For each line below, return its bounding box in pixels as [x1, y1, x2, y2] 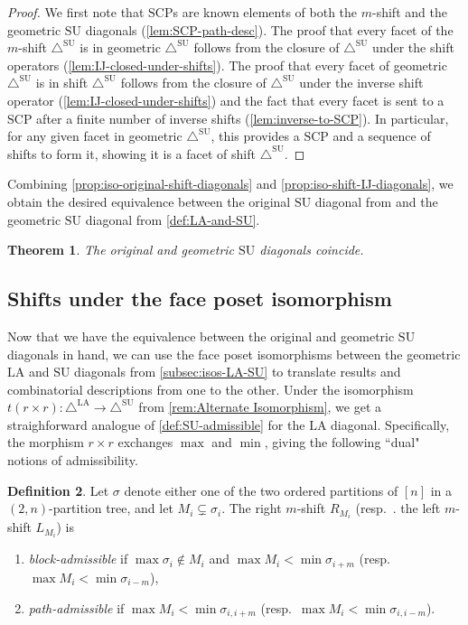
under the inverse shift [299, 73, 424, 92]
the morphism [7, 433, 84, 452]
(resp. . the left [355, 499, 441, 518]
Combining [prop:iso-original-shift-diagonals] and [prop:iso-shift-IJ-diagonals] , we [7, 174, 454, 193]
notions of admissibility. [7, 451, 138, 470]
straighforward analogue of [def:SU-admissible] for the [7, 415, 305, 434]
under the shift [372, 38, 454, 57]
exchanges [117, 433, 173, 452]
